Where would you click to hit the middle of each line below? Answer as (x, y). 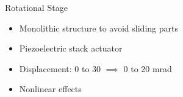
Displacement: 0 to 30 (60, 68)
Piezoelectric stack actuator (71, 48)
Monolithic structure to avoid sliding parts (99, 28)
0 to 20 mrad (148, 68)
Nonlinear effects (50, 89)
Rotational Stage (36, 7)
